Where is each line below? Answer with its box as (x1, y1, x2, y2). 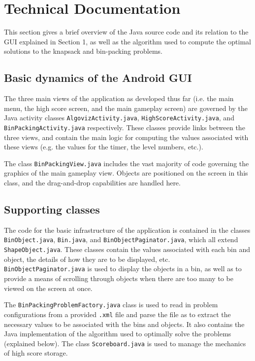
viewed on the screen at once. (4, 283, 93, 293)
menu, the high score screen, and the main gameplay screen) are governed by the (4, 103, 248, 113)
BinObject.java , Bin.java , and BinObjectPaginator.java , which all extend (4, 234, 238, 245)
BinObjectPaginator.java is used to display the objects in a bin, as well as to (4, 263, 242, 274)
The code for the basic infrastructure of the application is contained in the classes (4, 224, 251, 235)
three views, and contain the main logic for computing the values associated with (4, 132, 249, 142)
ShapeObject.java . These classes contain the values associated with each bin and (4, 244, 251, 254)
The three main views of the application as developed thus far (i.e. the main (4, 93, 234, 104)
